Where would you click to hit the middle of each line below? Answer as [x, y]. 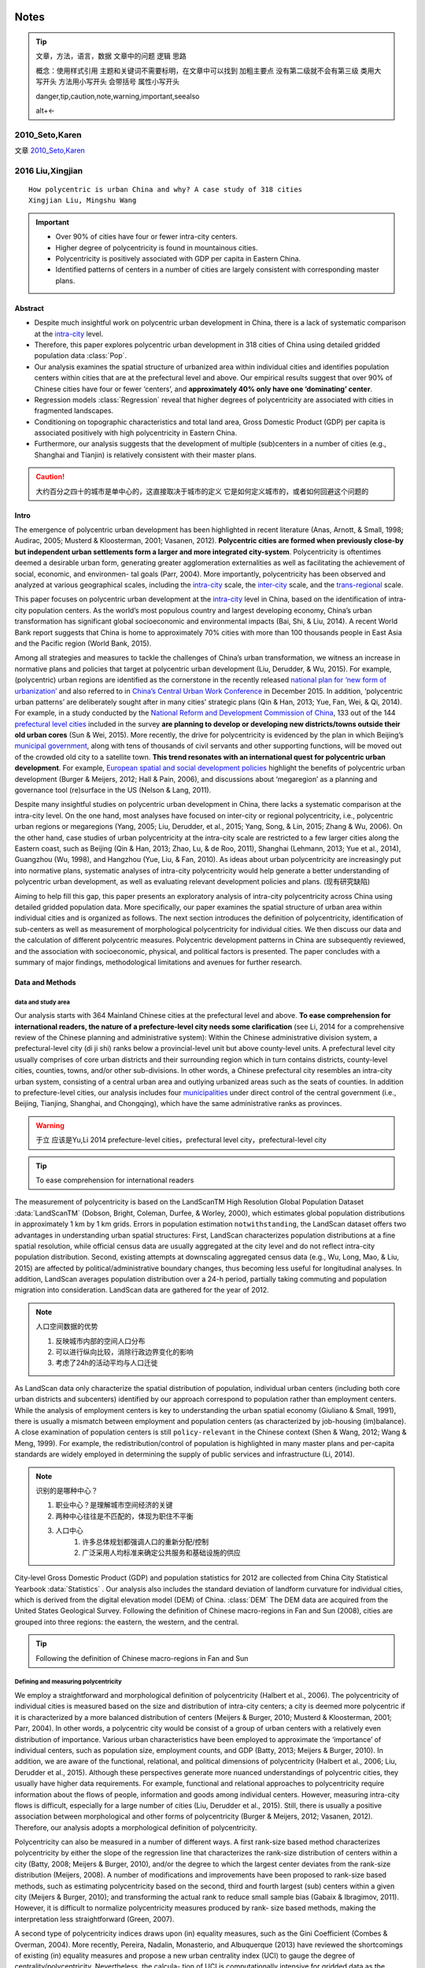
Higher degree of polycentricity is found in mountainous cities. [157, 247]
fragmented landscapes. [74, 411]
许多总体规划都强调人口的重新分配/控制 [146, 1541]
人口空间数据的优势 [67, 1326]
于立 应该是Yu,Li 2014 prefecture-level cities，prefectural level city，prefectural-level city [181, 1140]
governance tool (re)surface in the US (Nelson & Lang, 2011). [113, 790]
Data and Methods [45, 982]
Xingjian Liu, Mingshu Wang [83, 200]
